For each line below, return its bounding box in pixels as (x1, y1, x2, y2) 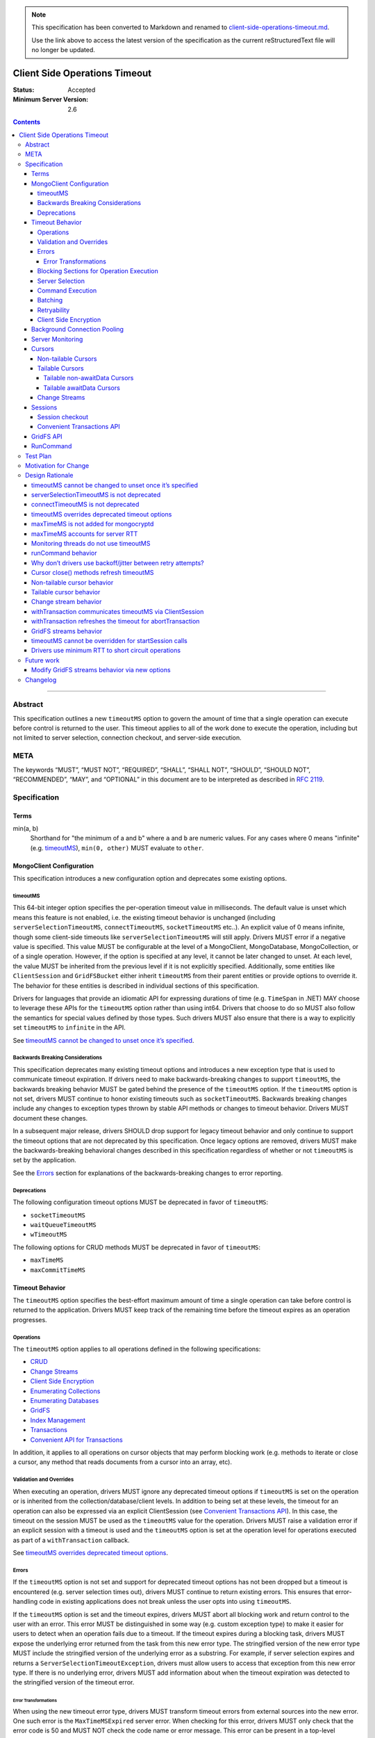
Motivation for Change (25, 461, 90, 469)
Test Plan (25, 452, 52, 460)
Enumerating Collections (30, 1387, 101, 1395)
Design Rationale (25, 471, 74, 480)
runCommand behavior (31, 549, 97, 558)
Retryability (37, 306, 70, 314)
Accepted (67, 86, 96, 94)
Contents (12, 118, 41, 127)
